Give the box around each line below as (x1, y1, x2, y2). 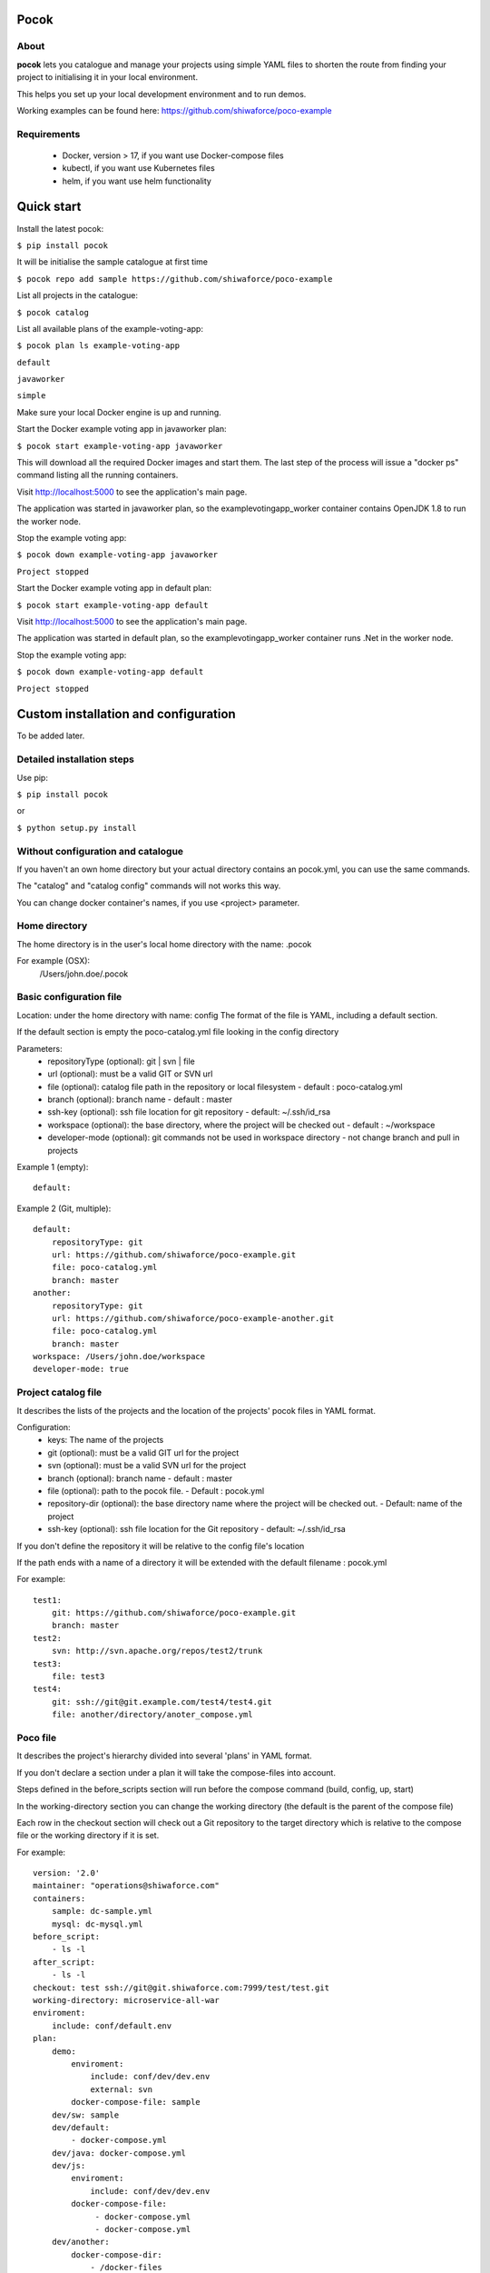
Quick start (16, 199, 82, 215)
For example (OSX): (16, 956, 91, 966)
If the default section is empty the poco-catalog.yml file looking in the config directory (16, 1026, 339, 1037)
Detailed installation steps (16, 753, 135, 766)
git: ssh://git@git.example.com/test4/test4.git (51, 1697, 272, 1707)
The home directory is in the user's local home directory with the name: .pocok (16, 938, 312, 949)
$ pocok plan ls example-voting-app (16, 341, 181, 351)
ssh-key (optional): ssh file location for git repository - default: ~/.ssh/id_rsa (47, 1106, 331, 1117)
